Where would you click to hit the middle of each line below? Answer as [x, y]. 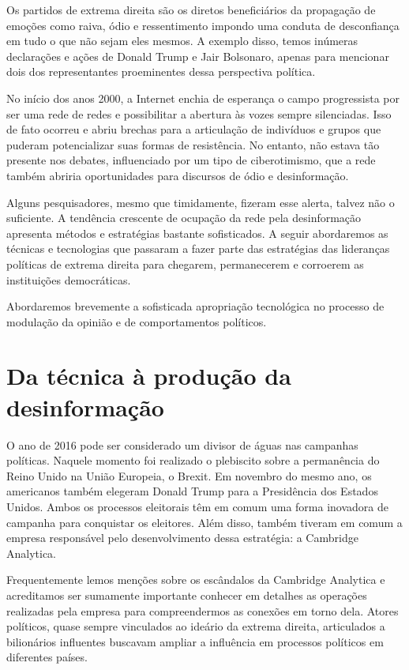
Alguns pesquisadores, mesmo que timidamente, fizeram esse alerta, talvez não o [201, 202]
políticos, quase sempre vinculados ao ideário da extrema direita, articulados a [196, 626]
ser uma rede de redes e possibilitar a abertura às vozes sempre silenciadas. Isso [199, 113]
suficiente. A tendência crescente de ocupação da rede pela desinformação [184, 218]
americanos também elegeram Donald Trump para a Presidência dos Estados [192, 491]
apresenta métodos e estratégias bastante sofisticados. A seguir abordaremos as [197, 233]
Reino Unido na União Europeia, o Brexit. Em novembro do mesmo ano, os [189, 475]
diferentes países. [47, 657]
